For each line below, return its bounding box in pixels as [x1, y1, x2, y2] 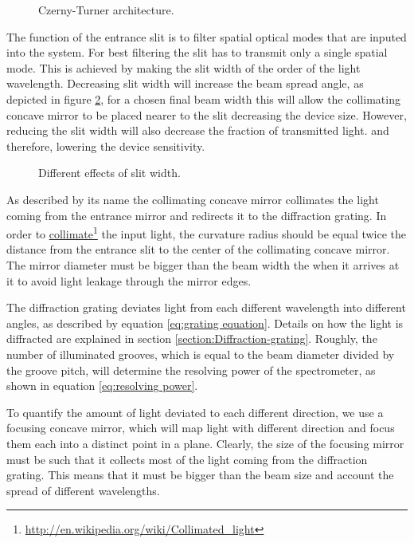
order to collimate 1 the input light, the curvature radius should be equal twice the [6, 223, 407, 242]
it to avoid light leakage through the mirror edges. [6, 272, 252, 289]
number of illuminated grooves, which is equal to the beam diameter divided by [6, 345, 395, 362]
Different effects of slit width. [38, 164, 181, 181]
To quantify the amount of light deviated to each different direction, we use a [6, 403, 384, 420]
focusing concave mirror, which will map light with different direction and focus [6, 419, 395, 436]
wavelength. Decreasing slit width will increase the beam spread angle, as [6, 75, 364, 92]
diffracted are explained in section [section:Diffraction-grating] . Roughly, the [6, 330, 377, 347]
